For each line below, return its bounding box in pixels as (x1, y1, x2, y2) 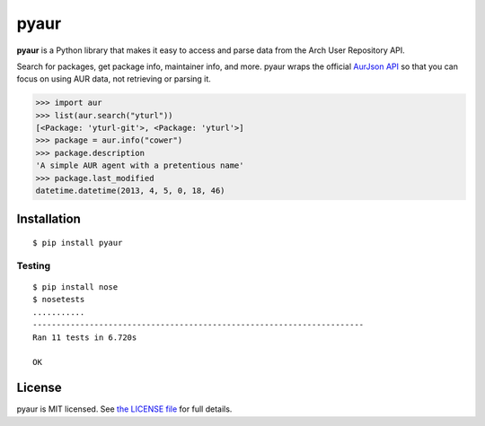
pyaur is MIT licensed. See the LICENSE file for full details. (16, 404, 233, 414)
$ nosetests (32, 294, 85, 305)
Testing (16, 259, 51, 272)
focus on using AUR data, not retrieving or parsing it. (16, 74, 211, 84)
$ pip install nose (32, 283, 119, 291)
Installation (16, 212, 81, 227)
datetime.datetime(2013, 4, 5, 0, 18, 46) (35, 186, 225, 196)
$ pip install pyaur (32, 238, 123, 248)
